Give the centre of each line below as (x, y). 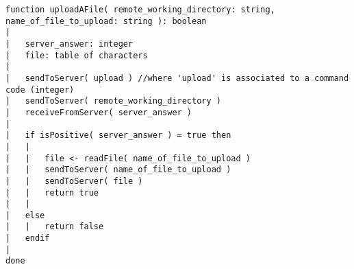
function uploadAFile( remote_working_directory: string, (140, 10)
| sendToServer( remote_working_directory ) (113, 101)
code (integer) (40, 90)
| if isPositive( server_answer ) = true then (118, 136)
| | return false (55, 227)
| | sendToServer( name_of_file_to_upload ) (118, 170)
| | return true (52, 192)
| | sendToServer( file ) (74, 181)
